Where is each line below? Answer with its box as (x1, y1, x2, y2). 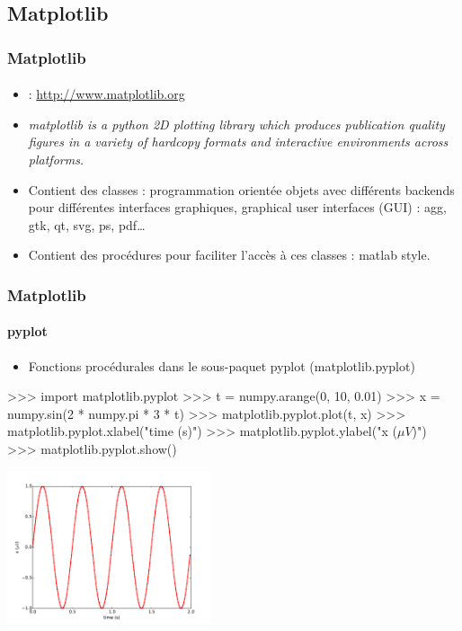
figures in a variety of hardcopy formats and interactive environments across (28, 132, 449, 151)
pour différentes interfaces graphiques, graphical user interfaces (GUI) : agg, (28, 198, 447, 217)
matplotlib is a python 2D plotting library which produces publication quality (28, 114, 445, 133)
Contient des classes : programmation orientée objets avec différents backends (28, 180, 455, 199)
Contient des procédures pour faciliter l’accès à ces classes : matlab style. (28, 245, 431, 264)
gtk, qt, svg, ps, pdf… (28, 215, 146, 234)
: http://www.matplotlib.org (28, 84, 185, 103)
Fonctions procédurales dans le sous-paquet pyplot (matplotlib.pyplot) (28, 356, 415, 375)
